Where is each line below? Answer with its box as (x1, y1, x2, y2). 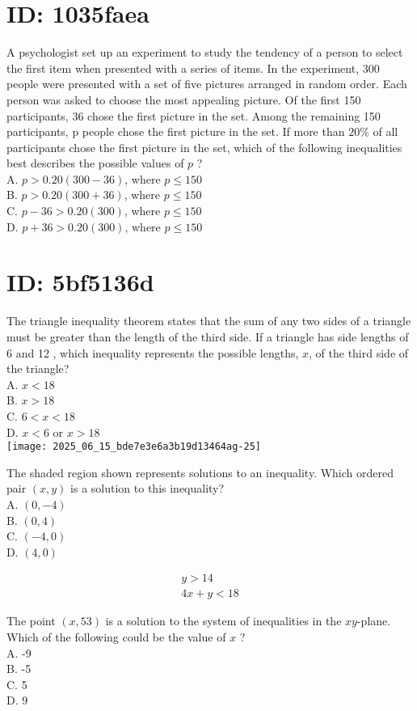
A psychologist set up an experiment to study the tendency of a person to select (6, 44, 403, 61)
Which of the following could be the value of (6, 628, 226, 645)
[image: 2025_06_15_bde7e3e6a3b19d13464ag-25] (6, 441, 261, 453)
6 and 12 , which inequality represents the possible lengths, (6, 344, 299, 361)
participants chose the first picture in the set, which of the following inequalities (6, 138, 402, 155)
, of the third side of (309, 344, 409, 361)
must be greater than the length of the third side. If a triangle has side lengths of (6, 328, 409, 345)
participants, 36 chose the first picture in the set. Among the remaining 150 (6, 107, 381, 124)
